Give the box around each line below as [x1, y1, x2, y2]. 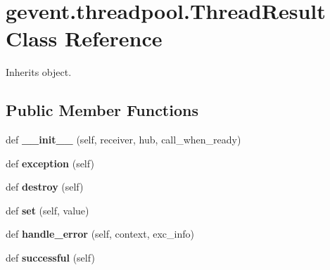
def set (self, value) [6, 202, 89, 217]
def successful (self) [6, 250, 95, 265]
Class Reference [6, 24, 163, 53]
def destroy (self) [6, 179, 84, 194]
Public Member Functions [6, 99, 198, 121]
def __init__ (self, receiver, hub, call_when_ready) [6, 132, 241, 147]
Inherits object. [6, 65, 72, 79]
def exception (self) [6, 155, 94, 170]
